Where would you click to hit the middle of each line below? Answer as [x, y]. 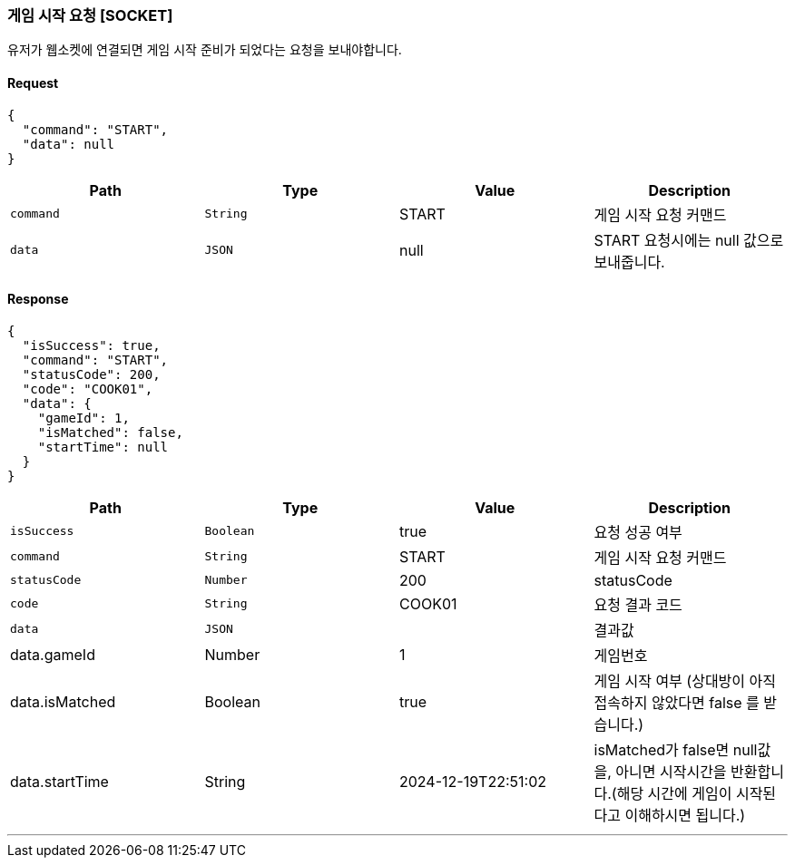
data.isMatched [63, 701]
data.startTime [59, 781]
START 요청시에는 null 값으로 [689, 240]
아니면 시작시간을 [671, 771]
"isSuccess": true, [91, 345]
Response [38, 299]
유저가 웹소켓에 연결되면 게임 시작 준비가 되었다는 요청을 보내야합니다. [205, 50]
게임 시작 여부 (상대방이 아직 [685, 680]
